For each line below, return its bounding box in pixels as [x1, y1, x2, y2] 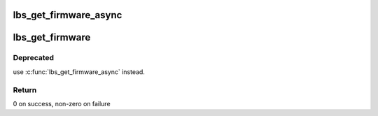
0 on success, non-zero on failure [13, 99, 111, 108]
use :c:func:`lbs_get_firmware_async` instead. [13, 67, 145, 76]
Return [13, 85, 37, 94]
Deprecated [13, 53, 55, 63]
